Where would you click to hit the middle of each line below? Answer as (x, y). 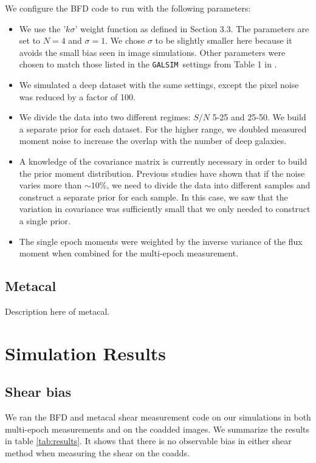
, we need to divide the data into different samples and (208, 185)
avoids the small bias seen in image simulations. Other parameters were (152, 52)
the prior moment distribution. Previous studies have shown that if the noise (162, 173)
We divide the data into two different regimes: (105, 117)
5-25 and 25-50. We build (259, 117)
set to (30, 40)
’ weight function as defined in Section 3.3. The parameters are (192, 28)
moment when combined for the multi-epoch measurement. (129, 253)
